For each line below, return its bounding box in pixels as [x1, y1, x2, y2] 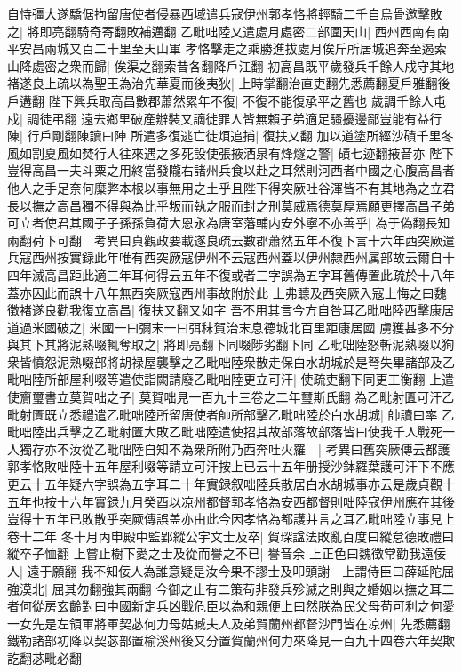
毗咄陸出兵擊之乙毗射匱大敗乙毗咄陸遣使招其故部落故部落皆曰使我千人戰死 [7, 422, 442, 441]
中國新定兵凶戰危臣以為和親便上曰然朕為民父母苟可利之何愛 [106, 596, 455, 615]
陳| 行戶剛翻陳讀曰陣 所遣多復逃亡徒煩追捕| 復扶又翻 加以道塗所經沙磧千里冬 [7, 126, 454, 145]
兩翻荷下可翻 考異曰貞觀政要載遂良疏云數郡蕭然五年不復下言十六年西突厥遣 [7, 230, 455, 249]
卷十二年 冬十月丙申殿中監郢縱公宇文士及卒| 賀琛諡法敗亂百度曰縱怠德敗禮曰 [7, 526, 455, 545]
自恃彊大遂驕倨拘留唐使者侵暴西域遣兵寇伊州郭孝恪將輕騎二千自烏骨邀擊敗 [7, 4, 442, 22]
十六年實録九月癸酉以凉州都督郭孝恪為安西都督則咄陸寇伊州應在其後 [56, 492, 455, 510]
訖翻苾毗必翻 [7, 648, 82, 667]
